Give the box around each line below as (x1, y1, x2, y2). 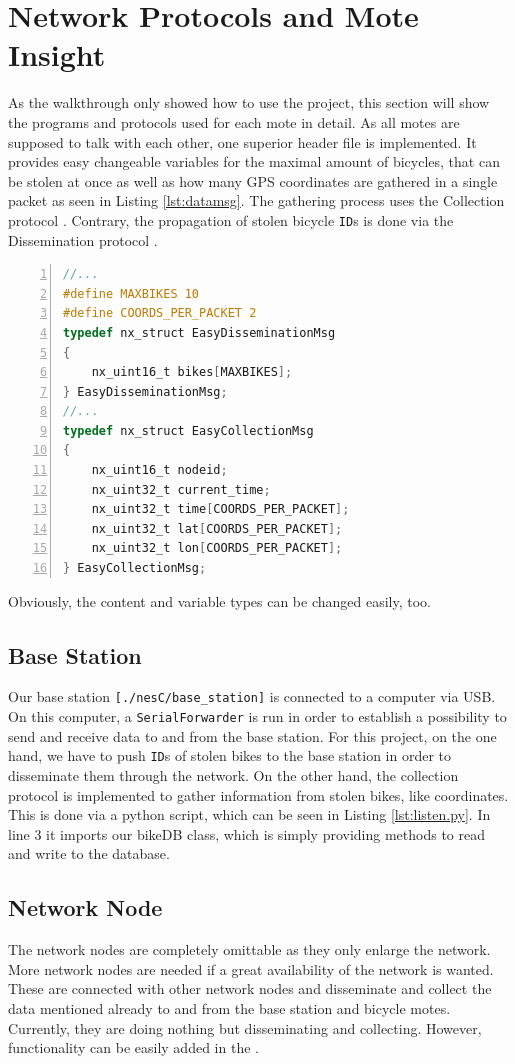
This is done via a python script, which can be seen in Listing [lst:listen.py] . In (8, 804, 491, 825)
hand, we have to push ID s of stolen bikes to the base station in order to (8, 745, 452, 766)
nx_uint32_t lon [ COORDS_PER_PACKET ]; (91, 541, 343, 556)
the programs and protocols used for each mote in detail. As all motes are (8, 111, 460, 132)
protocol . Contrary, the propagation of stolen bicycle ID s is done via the (8, 209, 454, 230)
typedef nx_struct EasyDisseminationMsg (63, 325, 336, 340)
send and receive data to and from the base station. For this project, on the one (8, 725, 497, 746)
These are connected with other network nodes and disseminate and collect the (8, 978, 492, 999)
